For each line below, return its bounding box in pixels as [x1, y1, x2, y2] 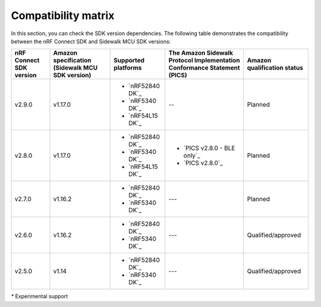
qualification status [247, 64, 303, 72]
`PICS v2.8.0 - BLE [183, 144, 235, 152]
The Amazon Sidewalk [168, 49, 233, 57]
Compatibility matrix [11, 9, 115, 22]
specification [53, 57, 92, 65]
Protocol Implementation [168, 57, 240, 65]
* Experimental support [11, 293, 68, 300]
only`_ [183, 152, 200, 160]
